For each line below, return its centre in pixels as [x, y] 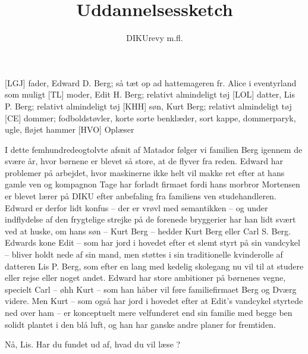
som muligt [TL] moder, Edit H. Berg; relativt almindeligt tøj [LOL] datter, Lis [150, 94]
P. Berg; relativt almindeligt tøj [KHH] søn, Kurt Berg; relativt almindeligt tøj [148, 106]
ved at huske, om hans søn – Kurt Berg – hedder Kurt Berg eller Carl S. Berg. [148, 231]
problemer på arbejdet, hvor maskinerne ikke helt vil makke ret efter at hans [145, 172]
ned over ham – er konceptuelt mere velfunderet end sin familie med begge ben [149, 312]
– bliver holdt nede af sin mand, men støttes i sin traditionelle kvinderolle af [144, 254]
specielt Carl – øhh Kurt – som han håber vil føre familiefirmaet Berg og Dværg [151, 289]
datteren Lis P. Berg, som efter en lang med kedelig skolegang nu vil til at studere [154, 266]
